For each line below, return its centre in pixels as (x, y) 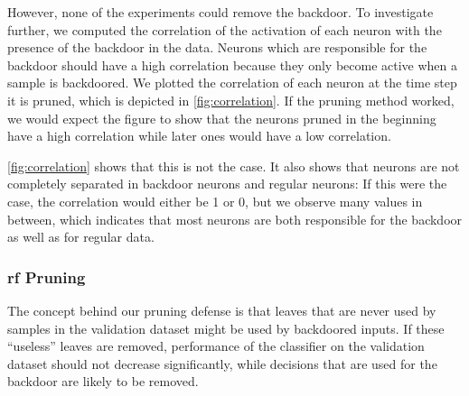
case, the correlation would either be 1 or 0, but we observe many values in (215, 201)
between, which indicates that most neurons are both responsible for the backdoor (235, 219)
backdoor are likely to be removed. (103, 381)
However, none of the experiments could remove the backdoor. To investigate (220, 12)
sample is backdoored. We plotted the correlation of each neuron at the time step (232, 83)
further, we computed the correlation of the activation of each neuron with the (225, 29)
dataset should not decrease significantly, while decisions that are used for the (222, 363)
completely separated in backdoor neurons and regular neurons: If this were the (227, 184)
